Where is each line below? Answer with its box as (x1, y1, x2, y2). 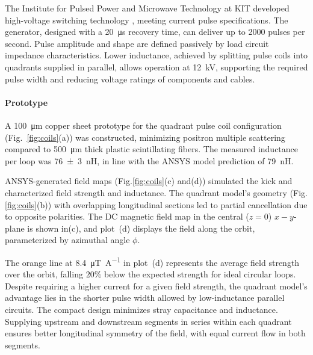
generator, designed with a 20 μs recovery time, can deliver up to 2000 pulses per (5, 25, 305, 38)
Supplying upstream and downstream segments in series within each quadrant (5, 315, 292, 327)
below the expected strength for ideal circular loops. (104, 268, 296, 280)
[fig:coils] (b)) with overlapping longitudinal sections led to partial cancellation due (5, 198, 308, 211)
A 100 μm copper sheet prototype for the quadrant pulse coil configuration (5, 119, 282, 131)
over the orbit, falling (5, 268, 83, 280)
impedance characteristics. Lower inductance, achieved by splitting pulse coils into (5, 49, 308, 61)
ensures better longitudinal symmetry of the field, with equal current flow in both (5, 327, 306, 339)
